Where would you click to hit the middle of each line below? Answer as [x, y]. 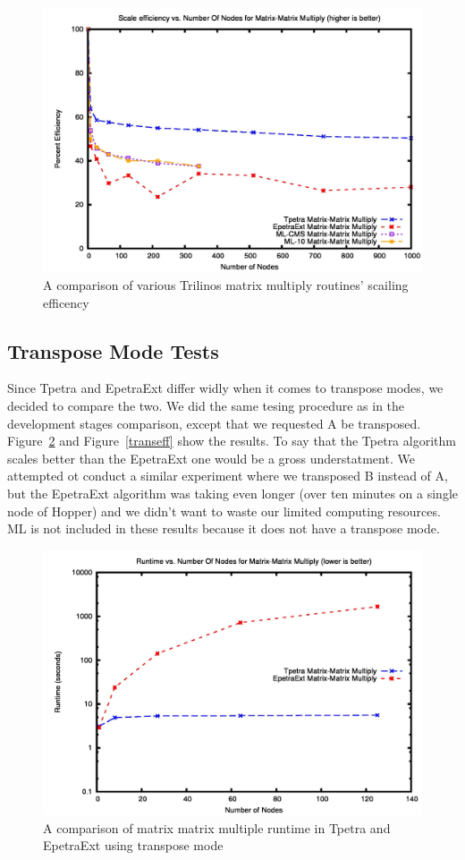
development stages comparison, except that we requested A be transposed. [214, 423]
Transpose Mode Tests [113, 350]
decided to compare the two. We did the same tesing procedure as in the [206, 406]
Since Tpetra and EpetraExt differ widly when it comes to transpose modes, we [225, 388]
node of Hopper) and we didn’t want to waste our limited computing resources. [224, 511]
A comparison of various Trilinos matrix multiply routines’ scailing [226, 285]
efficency [66, 302]
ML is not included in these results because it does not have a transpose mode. [224, 528]
